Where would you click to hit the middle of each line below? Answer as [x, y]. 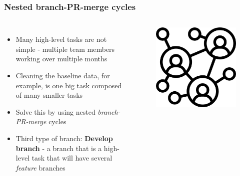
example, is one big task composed [69, 85]
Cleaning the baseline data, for [63, 75]
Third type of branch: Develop [64, 138]
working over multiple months [61, 59]
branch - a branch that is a [59, 148]
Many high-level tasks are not [61, 39]
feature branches [40, 167]
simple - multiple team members [65, 49]
